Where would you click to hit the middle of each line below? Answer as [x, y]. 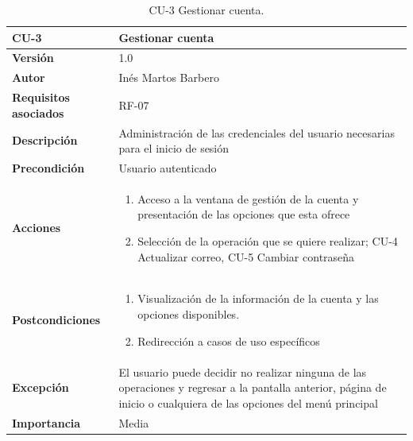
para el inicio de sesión [174, 148]
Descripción [45, 140]
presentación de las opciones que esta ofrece [244, 214]
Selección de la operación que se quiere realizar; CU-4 [268, 241]
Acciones [37, 228]
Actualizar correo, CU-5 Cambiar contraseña [246, 256]
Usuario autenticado [168, 168]
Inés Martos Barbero [169, 77]
